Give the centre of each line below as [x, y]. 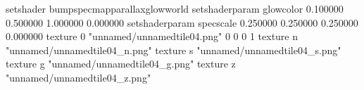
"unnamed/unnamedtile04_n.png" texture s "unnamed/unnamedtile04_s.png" [174, 50]
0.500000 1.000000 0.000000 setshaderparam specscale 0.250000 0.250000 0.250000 [182, 22]
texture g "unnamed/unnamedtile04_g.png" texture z [121, 64]
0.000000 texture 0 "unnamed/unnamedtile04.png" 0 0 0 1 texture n [152, 36]
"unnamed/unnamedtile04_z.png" [79, 77]
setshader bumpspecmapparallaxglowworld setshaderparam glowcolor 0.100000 [175, 8]
